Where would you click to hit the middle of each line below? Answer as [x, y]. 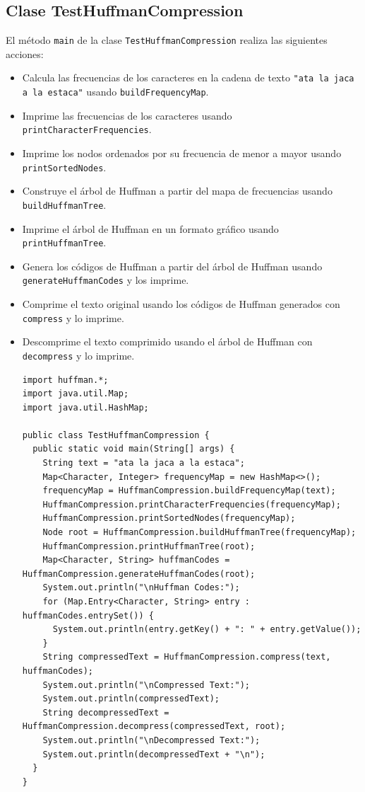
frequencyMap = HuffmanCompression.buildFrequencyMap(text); [189, 491]
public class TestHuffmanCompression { [116, 435]
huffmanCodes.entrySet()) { [88, 615]
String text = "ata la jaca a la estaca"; [144, 463]
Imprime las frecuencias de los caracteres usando [127, 115]
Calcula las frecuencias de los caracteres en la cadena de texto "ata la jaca [188, 78]
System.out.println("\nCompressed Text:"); [146, 685]
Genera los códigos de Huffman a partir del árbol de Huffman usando [172, 266]
